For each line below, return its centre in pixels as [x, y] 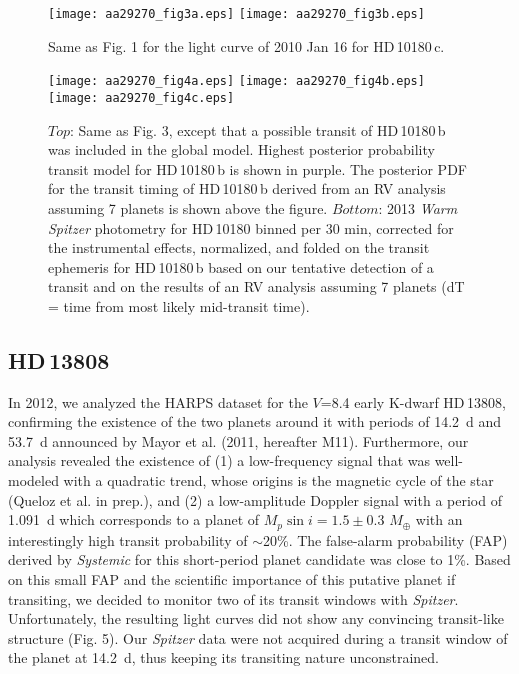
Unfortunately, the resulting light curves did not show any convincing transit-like [256, 618]
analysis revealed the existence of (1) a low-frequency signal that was [219, 460]
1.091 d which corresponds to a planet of [134, 519]
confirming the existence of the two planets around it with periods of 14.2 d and [255, 421]
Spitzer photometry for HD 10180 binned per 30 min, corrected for [251, 227]
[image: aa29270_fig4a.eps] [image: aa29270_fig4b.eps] [236, 81]
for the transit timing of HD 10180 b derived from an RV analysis [247, 188]
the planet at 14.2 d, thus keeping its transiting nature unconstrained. [223, 657]
